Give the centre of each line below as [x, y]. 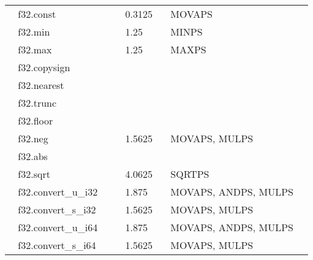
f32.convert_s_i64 [57, 245]
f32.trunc [37, 103]
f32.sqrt [34, 174]
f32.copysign [44, 67]
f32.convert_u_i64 [58, 227]
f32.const [37, 14]
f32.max [35, 49]
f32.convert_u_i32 [58, 192]
